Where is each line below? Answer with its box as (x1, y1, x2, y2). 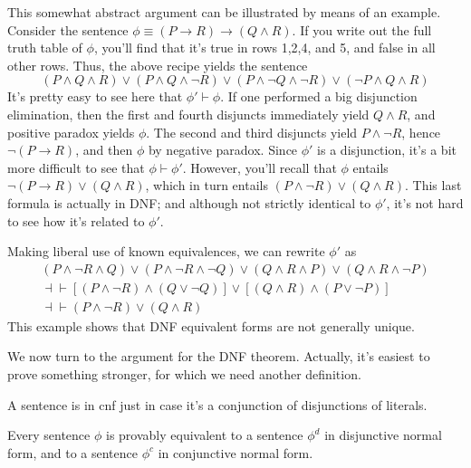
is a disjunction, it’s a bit (317, 140, 457, 159)
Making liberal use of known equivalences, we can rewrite (7, 242, 325, 261)
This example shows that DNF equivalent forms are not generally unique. (7, 316, 415, 335)
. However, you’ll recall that (182, 158, 337, 177)
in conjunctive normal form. (158, 443, 313, 462)
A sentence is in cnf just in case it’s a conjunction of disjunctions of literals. (7, 395, 428, 414)
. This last (404, 176, 462, 195)
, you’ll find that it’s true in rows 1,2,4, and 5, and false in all (93, 38, 436, 57)
